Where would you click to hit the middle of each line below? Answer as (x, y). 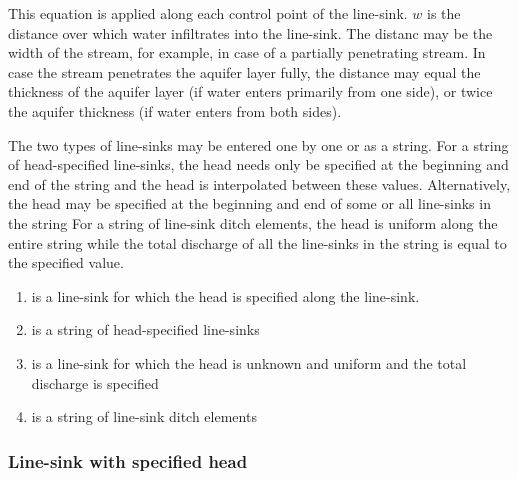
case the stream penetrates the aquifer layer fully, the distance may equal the (244, 71)
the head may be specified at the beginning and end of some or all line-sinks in (249, 203)
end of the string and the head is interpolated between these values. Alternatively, (259, 183)
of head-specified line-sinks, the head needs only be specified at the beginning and (258, 164)
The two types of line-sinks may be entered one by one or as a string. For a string (258, 144)
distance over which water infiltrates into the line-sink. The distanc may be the (250, 32)
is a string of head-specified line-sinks (145, 329)
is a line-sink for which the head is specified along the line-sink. (225, 295)
